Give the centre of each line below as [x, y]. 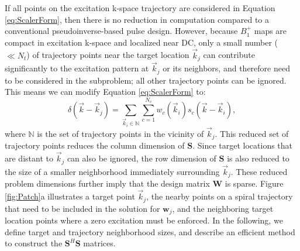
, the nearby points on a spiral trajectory [220, 196]
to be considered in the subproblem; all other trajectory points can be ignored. [146, 80]
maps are [270, 31]
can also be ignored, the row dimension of [142, 158]
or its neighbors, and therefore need [226, 68]
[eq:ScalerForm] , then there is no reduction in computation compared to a [137, 19]
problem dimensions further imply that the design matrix [107, 183]
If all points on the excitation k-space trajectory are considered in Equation [140, 8]
